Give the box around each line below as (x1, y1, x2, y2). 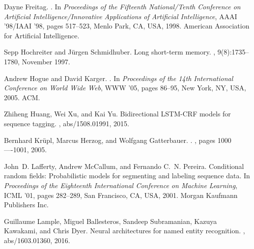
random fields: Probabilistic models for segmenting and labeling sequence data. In (4, 170, 250, 181)
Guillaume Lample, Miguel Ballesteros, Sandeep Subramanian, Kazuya (4, 216, 217, 226)
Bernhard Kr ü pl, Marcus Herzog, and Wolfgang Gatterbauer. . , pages (4, 135, 216, 145)
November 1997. (22, 56, 70, 66)
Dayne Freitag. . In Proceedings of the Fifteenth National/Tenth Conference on (4, 1, 241, 11)
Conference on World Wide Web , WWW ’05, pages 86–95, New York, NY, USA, (4, 83, 246, 93)
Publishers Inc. (4, 199, 49, 210)
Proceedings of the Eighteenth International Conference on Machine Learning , (4, 180, 238, 190)
